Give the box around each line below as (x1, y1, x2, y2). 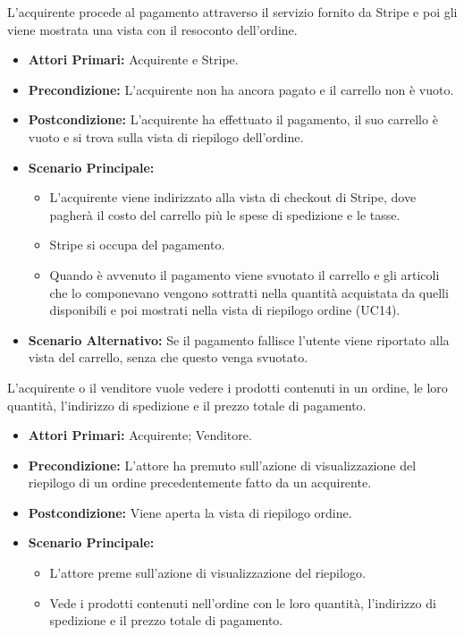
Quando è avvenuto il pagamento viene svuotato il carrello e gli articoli (49, 265, 440, 284)
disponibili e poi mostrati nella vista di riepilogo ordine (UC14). (49, 301, 401, 319)
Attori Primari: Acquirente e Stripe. (28, 50, 239, 69)
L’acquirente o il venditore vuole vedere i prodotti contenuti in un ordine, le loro (7, 377, 448, 396)
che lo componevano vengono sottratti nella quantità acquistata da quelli (49, 283, 449, 301)
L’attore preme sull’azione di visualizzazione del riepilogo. (49, 563, 366, 582)
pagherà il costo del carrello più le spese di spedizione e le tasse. (49, 205, 401, 224)
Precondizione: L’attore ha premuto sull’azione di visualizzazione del (28, 455, 417, 474)
